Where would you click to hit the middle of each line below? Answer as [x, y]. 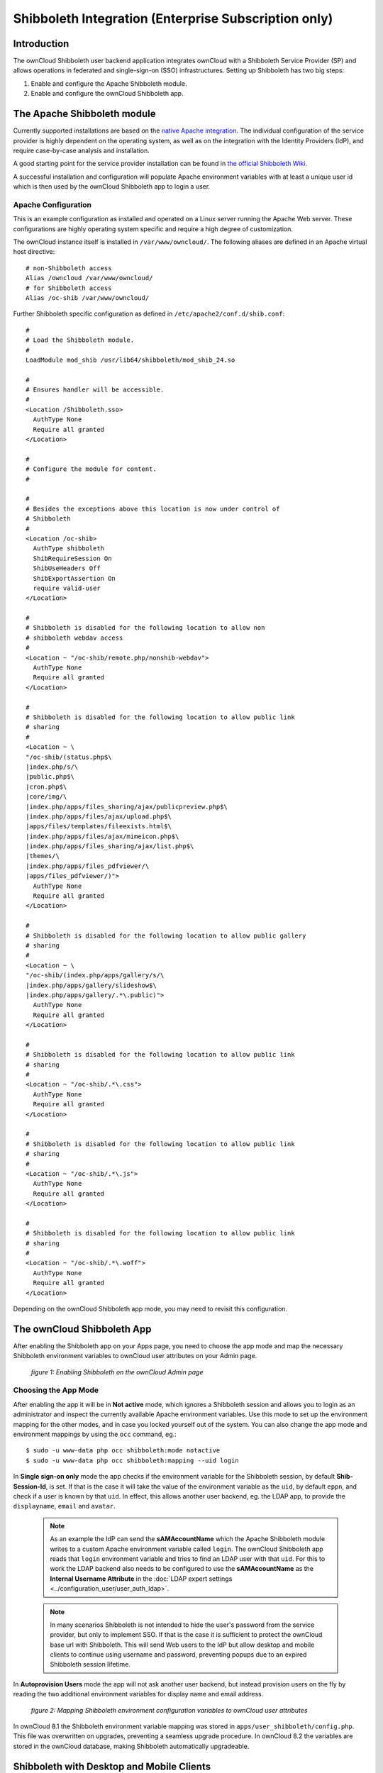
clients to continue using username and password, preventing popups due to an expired [178, 1655]
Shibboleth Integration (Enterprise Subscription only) [173, 18]
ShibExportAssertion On [74, 578]
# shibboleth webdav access [74, 638]
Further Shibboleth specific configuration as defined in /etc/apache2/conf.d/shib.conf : [149, 314]
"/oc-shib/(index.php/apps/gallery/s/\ [95, 976]
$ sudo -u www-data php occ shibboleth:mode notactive [123, 1451]
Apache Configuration [52, 204]
